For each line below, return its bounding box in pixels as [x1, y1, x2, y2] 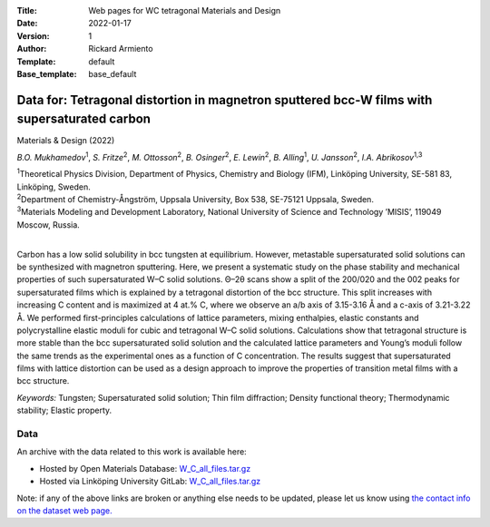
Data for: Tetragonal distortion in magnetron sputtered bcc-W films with [16, 92, 433, 108]
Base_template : [16, 68, 77, 79]
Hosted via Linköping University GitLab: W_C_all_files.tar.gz [39, 476, 261, 487]
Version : [16, 30, 50, 41]
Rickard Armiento [88, 44, 153, 54]
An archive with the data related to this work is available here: [16, 446, 247, 457]
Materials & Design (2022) [16, 135, 115, 146]
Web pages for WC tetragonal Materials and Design [88, 5, 281, 15]
